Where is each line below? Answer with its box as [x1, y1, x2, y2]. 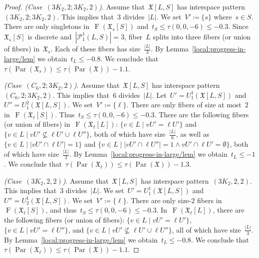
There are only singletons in [4, 21, 89, 31]
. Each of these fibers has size [50, 43, 141, 54]
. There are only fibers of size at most [126, 99, 242, 110]
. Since [228, 21, 249, 31]
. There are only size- [126, 195, 192, 205]
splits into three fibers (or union [153, 31, 251, 41]
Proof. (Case [4, 1, 42, 11]
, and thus [45, 205, 77, 215]
